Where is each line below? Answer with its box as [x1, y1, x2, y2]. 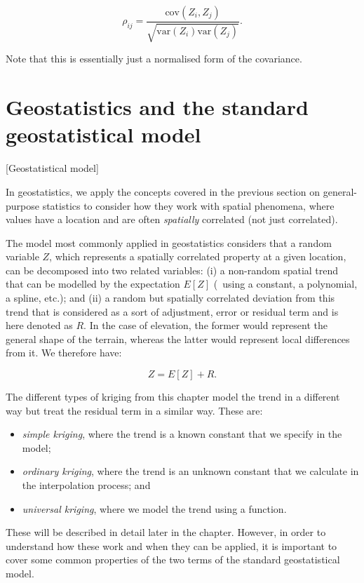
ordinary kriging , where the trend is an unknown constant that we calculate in [22, 464, 359, 478]
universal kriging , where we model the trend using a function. [22, 501, 287, 516]
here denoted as [6, 318, 73, 333]
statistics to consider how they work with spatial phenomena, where [42, 198, 335, 213]
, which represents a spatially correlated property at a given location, [49, 249, 346, 264]
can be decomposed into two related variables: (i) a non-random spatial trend [6, 262, 339, 277]
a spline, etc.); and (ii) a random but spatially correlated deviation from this [6, 290, 335, 305]
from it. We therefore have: [6, 345, 122, 360]
